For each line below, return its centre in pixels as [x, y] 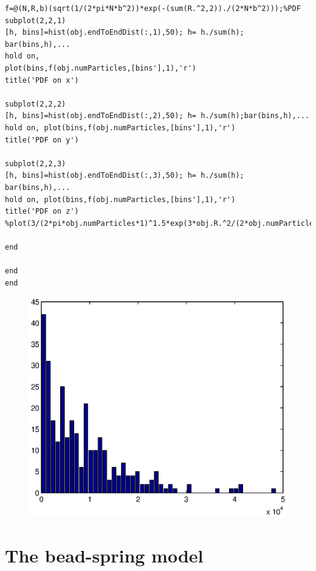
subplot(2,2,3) [36, 163]
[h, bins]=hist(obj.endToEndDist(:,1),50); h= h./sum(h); [125, 33]
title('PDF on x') [42, 80]
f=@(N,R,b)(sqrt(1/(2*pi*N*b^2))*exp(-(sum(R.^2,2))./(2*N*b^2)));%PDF [153, 9]
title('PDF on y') [42, 140]
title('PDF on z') [42, 212]
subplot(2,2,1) [36, 20]
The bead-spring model [104, 555]
